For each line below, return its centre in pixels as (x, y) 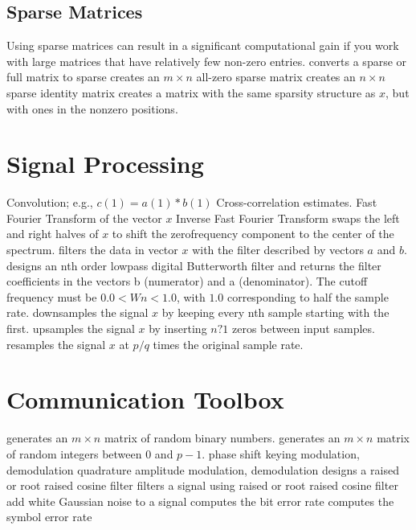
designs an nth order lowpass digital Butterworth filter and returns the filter (194, 265)
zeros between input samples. (303, 329)
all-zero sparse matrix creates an (276, 77)
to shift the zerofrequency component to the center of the (253, 234)
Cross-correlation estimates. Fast (297, 202)
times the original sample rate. (228, 344)
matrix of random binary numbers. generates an (222, 438)
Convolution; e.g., (50, 202)
